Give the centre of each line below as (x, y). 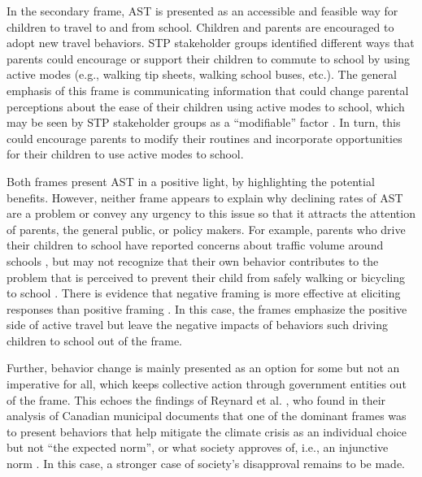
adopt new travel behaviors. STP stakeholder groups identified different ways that (211, 43)
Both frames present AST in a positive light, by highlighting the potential (191, 181)
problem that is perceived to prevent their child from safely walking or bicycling (206, 277)
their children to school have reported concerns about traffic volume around (195, 245)
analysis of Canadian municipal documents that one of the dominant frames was (207, 416)
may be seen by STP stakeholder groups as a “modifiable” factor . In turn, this (204, 122)
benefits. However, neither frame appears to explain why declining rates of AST (205, 197)
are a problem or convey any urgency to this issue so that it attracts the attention (211, 213)
